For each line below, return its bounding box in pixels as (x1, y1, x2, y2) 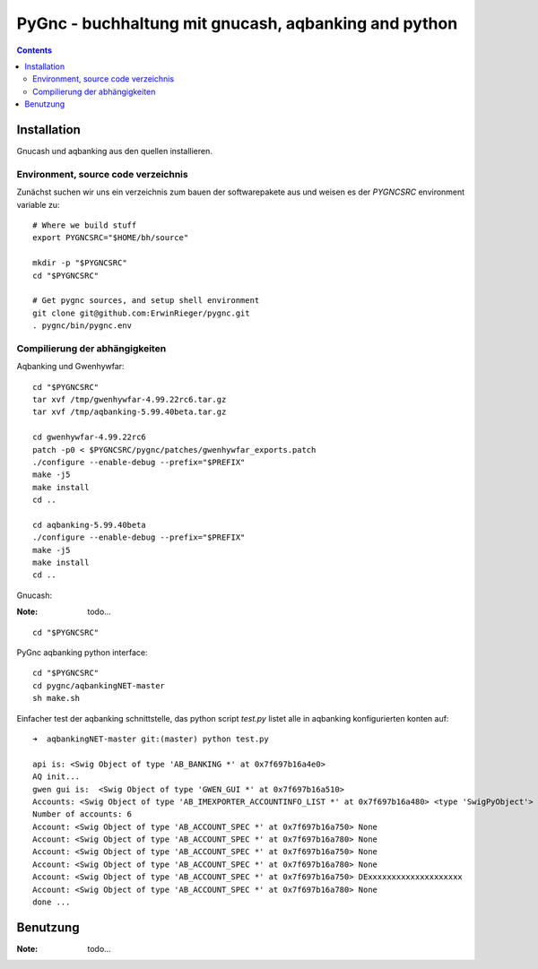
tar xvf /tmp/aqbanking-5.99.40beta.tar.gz (32, 407, 227, 417)
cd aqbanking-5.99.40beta (32, 520, 147, 530)
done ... (32, 897, 71, 907)
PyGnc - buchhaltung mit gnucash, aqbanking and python (16, 13, 458, 33)
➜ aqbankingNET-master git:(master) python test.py (32, 733, 269, 744)
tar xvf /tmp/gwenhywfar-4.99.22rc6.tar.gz (32, 394, 227, 404)
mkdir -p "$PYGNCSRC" (32, 258, 127, 268)
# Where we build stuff (32, 220, 137, 230)
